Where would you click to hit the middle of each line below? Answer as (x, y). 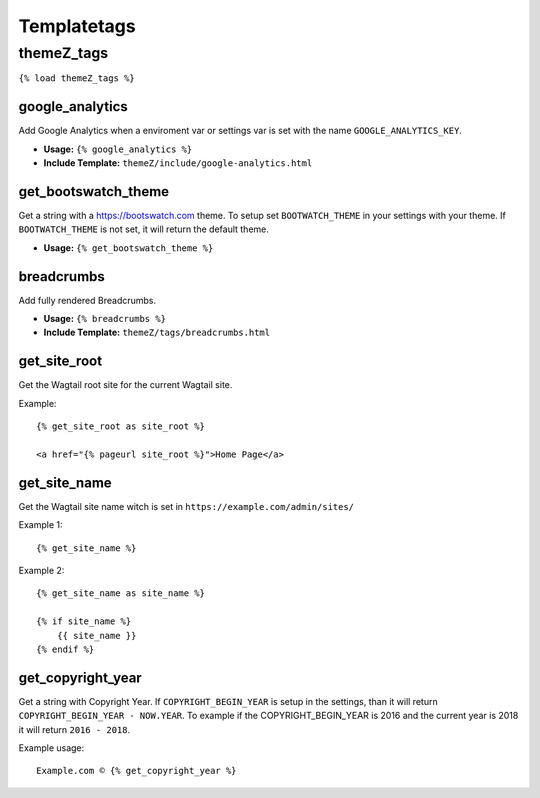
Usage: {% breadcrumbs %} (105, 319)
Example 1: (40, 525)
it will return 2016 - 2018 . (74, 729)
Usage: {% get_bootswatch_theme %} (128, 247)
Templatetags (77, 26)
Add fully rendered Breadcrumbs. (87, 300)
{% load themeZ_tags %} (76, 78)
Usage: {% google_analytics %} (118, 149)
